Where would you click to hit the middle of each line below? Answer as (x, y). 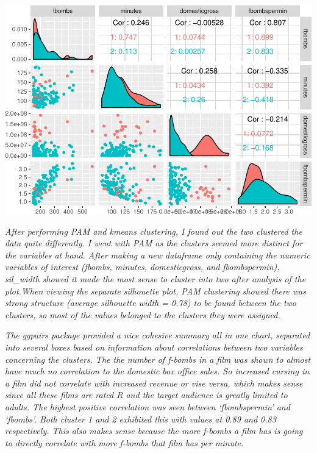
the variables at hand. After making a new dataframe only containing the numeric (158, 255)
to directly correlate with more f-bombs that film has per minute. (124, 442)
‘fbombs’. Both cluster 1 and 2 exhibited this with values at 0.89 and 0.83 (141, 419)
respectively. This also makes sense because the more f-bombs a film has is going (154, 431)
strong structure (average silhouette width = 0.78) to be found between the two (151, 303)
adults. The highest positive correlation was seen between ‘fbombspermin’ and (148, 406)
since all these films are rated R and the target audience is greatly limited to (146, 395)
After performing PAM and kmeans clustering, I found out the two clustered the (154, 231)
